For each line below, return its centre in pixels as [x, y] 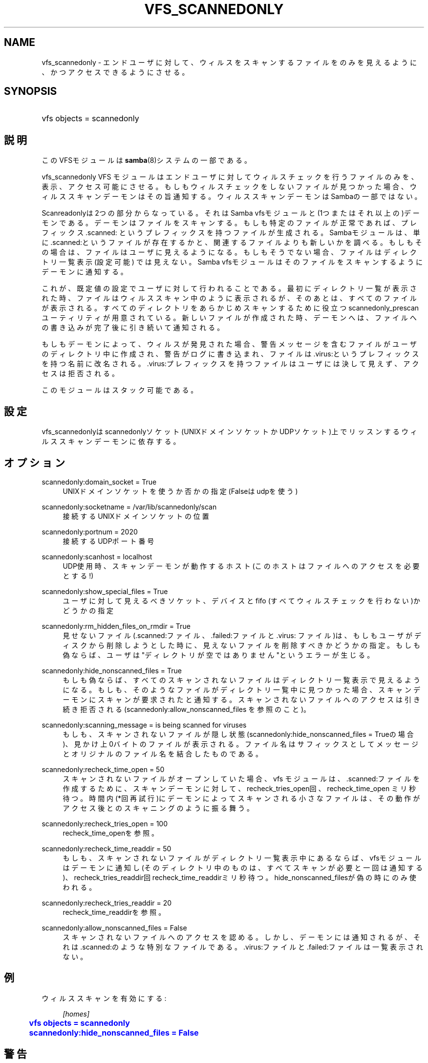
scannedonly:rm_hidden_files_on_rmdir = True [116, 626]
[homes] [76, 1014]
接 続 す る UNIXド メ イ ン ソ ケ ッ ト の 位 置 [136, 516]
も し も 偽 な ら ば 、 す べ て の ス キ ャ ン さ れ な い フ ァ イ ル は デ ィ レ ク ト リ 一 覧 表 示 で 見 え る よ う [241, 680]
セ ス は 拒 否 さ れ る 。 [80, 374]
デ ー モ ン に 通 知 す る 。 [85, 272]
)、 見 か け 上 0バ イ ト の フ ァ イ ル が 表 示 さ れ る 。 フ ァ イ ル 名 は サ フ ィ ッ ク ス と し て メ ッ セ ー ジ [240, 744]
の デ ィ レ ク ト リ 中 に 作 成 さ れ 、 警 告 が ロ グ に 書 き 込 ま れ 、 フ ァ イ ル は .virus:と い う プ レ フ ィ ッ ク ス [230, 354]
